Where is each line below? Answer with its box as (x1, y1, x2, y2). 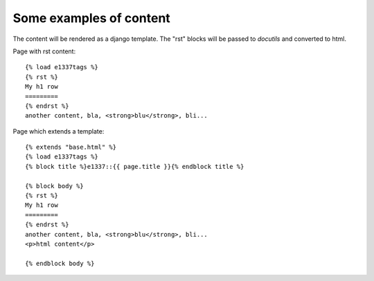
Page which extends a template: (12, 127, 105, 135)
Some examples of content (12, 10, 171, 26)
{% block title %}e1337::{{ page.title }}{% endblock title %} (25, 163, 244, 170)
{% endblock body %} (25, 260, 95, 267)
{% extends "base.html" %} (25, 143, 117, 152)
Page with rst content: (12, 47, 76, 55)
